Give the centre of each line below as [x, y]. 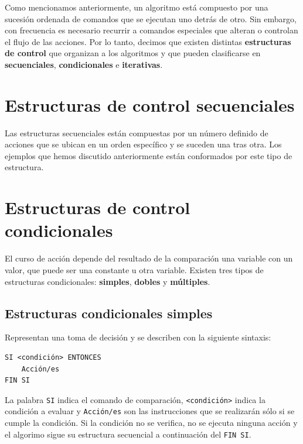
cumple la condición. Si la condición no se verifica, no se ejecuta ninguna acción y [151, 423]
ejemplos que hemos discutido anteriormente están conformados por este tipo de [149, 155]
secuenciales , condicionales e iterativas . [84, 64]
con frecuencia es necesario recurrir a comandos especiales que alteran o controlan [151, 30]
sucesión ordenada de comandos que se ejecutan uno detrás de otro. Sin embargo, [151, 18]
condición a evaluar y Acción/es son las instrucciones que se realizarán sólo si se [150, 411]
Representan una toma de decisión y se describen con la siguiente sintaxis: [138, 337]
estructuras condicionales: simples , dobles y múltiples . [108, 281]
